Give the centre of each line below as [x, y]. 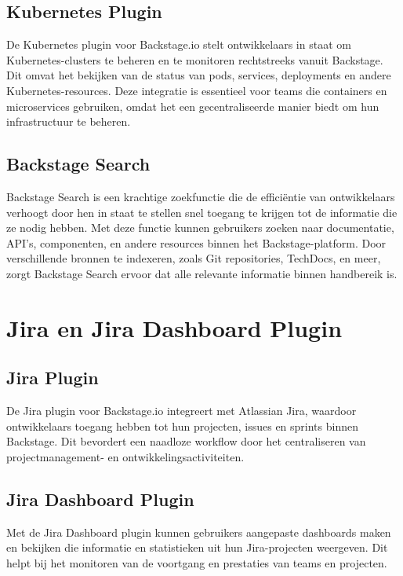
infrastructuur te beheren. [69, 121]
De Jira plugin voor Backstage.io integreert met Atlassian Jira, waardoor [182, 411]
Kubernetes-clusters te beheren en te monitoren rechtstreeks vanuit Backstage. [195, 59]
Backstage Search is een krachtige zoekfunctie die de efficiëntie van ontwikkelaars [201, 196]
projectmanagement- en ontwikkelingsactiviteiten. [125, 456]
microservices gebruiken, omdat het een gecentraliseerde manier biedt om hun [193, 106]
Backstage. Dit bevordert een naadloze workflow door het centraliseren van [186, 441]
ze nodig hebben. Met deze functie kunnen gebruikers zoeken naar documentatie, [200, 227]
